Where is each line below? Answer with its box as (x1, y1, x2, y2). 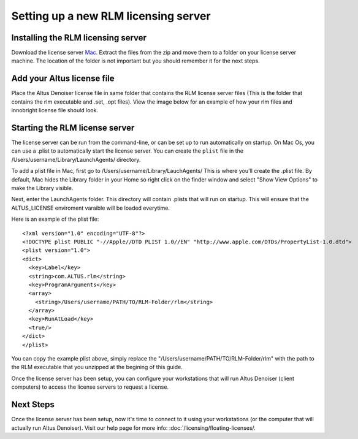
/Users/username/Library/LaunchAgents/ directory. (11, 156, 141, 163)
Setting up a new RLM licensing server (11, 9, 211, 23)
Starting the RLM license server (11, 123, 135, 133)
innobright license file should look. (11, 107, 98, 114)
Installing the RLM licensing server (11, 32, 147, 43)
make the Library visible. (11, 185, 74, 191)
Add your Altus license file (11, 74, 115, 84)
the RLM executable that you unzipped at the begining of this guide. (11, 364, 183, 371)
